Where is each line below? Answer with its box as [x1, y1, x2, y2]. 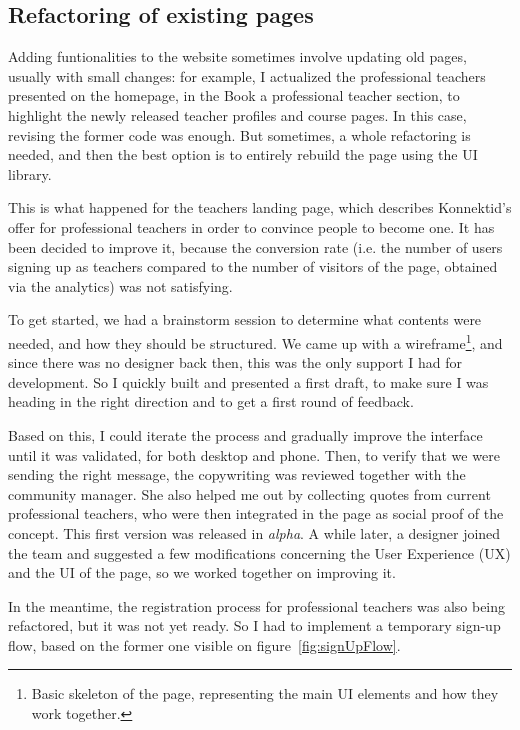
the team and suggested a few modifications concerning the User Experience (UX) [8, 542, 511, 563]
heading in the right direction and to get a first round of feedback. [8, 391, 414, 412]
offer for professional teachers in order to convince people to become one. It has [8, 216, 495, 237]
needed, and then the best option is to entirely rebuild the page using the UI [8, 144, 478, 165]
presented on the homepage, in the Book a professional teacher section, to [8, 85, 460, 106]
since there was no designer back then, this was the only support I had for [8, 352, 463, 373]
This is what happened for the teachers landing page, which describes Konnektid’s [8, 197, 512, 218]
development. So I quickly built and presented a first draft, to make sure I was [8, 371, 489, 392]
